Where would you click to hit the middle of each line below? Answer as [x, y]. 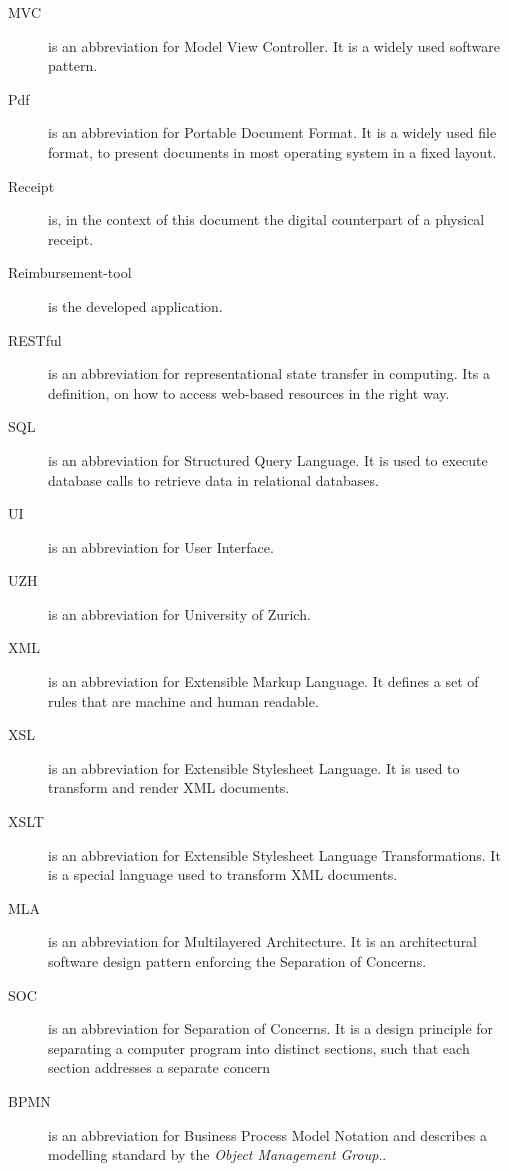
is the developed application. [135, 305]
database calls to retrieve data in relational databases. [213, 479]
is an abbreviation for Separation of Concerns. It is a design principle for [271, 1028]
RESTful [35, 339]
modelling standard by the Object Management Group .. [217, 1154]
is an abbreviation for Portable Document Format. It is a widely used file [272, 132]
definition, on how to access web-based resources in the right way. [249, 392]
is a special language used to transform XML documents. [223, 874]
